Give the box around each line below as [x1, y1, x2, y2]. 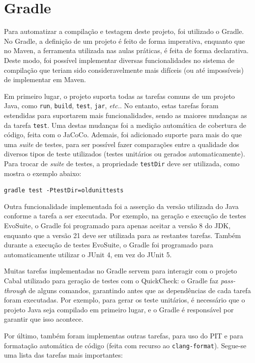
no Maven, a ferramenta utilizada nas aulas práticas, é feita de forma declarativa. [4, 45, 249, 56]
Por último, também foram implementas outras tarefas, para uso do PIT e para [4, 331, 243, 340]
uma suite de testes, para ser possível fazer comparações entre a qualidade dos [4, 139, 239, 149]
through [4, 285, 27, 295]
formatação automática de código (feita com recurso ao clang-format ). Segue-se [4, 340, 247, 350]
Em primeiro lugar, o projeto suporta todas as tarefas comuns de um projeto [4, 91, 235, 101]
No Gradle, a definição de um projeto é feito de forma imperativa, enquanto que [4, 35, 245, 46]
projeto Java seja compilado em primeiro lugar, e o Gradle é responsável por [4, 304, 234, 314]
